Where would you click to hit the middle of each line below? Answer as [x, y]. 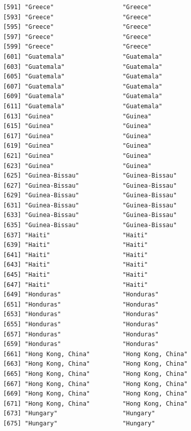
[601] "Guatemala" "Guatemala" [83, 56]
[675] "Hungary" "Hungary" [79, 423]
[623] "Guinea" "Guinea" [77, 166]
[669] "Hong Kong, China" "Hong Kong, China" [96, 394]
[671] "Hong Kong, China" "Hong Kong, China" [96, 403]
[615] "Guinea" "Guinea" [77, 126]
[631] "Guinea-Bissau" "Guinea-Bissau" [90, 205]
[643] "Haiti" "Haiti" [76, 265]
